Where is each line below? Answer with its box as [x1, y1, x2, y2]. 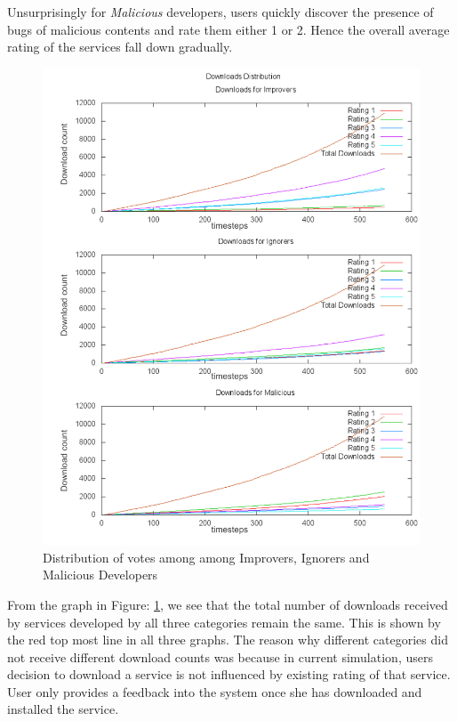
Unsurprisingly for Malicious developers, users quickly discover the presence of [7, 3, 434, 20]
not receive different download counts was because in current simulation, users [7, 647, 433, 666]
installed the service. [7, 700, 119, 718]
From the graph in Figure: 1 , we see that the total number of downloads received [7, 595, 448, 613]
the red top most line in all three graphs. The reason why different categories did [7, 630, 448, 649]
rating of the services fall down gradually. [7, 37, 233, 56]
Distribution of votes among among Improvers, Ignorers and [43, 547, 370, 566]
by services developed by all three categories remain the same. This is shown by [7, 612, 441, 631]
